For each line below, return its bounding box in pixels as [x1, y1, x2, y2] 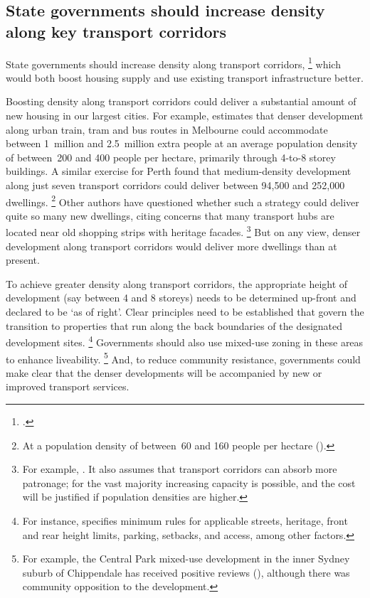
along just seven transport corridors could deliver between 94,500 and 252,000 [6, 178, 345, 192]
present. [6, 252, 40, 267]
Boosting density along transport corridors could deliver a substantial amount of [6, 94, 356, 109]
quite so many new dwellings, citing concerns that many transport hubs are [6, 208, 334, 223]
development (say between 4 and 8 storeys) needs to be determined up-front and [6, 290, 356, 305]
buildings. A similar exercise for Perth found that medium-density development [6, 164, 351, 178]
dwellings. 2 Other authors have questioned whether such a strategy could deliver [6, 192, 359, 209]
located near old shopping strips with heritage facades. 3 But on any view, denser [6, 223, 361, 240]
